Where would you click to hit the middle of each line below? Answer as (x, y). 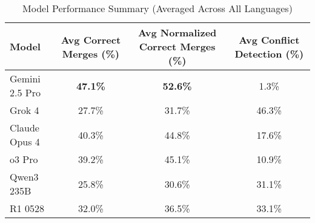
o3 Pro (24, 159)
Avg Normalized (177, 32)
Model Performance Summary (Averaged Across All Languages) (157, 8)
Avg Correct (91, 39)
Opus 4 (25, 141)
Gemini (25, 78)
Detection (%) (269, 53)
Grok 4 (25, 110)
